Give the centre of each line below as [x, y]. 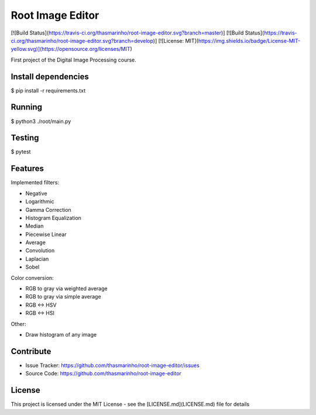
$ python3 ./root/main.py [41, 121]
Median [35, 226]
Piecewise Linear [46, 234]
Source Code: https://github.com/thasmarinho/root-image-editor [103, 373]
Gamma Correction [48, 210]
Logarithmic [40, 201]
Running [27, 107]
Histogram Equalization [54, 218]
